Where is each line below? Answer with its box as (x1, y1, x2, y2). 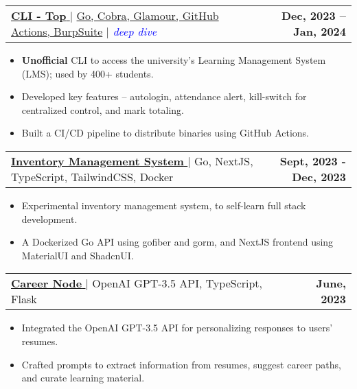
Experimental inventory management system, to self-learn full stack (21, 198, 306, 212)
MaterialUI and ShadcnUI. (21, 248, 134, 262)
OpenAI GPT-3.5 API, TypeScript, (92, 275, 263, 292)
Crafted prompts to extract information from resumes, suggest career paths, (21, 357, 341, 371)
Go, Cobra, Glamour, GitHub (76, 8, 219, 23)
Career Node (11, 275, 82, 292)
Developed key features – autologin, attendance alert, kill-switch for (21, 89, 307, 104)
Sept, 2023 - (279, 152, 346, 169)
